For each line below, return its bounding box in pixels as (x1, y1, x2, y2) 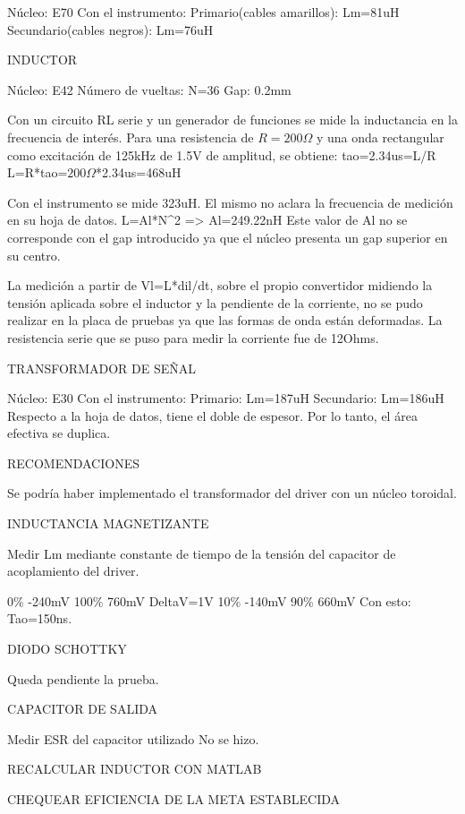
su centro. (7, 245, 61, 264)
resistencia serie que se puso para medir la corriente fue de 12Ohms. (7, 328, 379, 347)
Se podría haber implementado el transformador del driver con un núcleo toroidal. (7, 484, 457, 502)
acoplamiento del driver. (7, 561, 139, 580)
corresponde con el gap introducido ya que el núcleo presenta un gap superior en (7, 227, 448, 246)
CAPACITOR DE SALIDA (7, 699, 157, 718)
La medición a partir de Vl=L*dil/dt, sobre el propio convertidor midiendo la (7, 276, 433, 295)
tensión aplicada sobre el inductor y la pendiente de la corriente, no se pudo (7, 293, 423, 312)
